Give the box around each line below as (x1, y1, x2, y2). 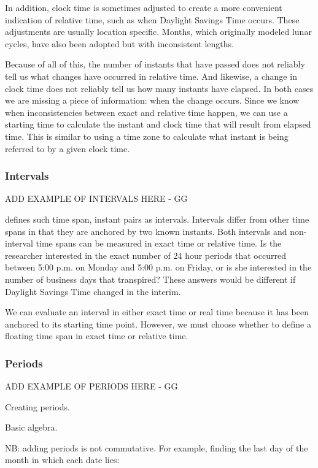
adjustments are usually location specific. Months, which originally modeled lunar (5, 25, 312, 38)
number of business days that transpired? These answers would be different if (5, 272, 296, 285)
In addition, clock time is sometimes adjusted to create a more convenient (5, 1, 282, 13)
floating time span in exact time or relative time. (5, 329, 188, 342)
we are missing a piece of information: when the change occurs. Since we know (5, 94, 300, 107)
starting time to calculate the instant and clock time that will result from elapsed (5, 118, 311, 131)
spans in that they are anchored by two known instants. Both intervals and (5, 224, 287, 237)
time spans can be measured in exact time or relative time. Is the (36, 237, 282, 250)
